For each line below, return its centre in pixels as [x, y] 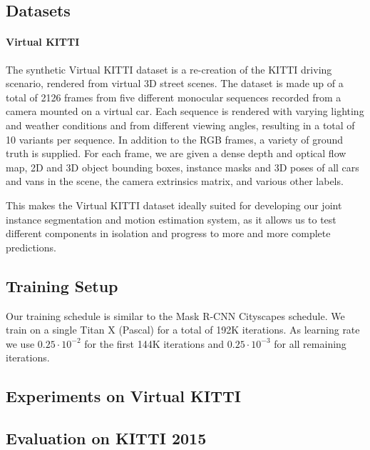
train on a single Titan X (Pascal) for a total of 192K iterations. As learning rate [183, 330]
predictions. [31, 247]
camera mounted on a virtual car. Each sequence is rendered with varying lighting [185, 111]
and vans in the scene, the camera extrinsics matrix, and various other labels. [175, 181]
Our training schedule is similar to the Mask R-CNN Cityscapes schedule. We [175, 315]
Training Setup [62, 285]
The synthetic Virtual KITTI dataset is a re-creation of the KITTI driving [169, 69]
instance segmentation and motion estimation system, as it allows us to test [171, 219]
